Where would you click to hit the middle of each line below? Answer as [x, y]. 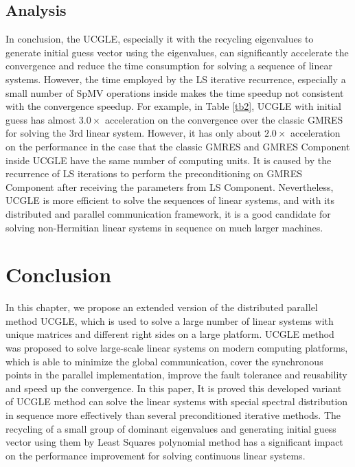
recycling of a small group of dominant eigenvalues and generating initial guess [171, 428]
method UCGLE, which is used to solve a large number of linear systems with [170, 320]
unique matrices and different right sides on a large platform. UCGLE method [170, 334]
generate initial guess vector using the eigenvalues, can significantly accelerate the [177, 52]
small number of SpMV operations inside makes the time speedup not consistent [175, 92]
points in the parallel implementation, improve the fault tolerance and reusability [176, 375]
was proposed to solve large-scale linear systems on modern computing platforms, [177, 348]
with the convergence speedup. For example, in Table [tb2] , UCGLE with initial [173, 106]
